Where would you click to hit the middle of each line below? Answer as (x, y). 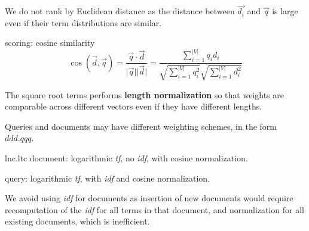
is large (285, 11)
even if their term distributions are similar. (83, 22)
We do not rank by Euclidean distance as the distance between (120, 11)
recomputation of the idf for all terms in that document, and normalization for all (155, 209)
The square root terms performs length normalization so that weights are (144, 94)
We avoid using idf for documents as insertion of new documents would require (149, 198)
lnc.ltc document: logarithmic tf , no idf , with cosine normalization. (126, 158)
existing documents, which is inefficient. (77, 221)
